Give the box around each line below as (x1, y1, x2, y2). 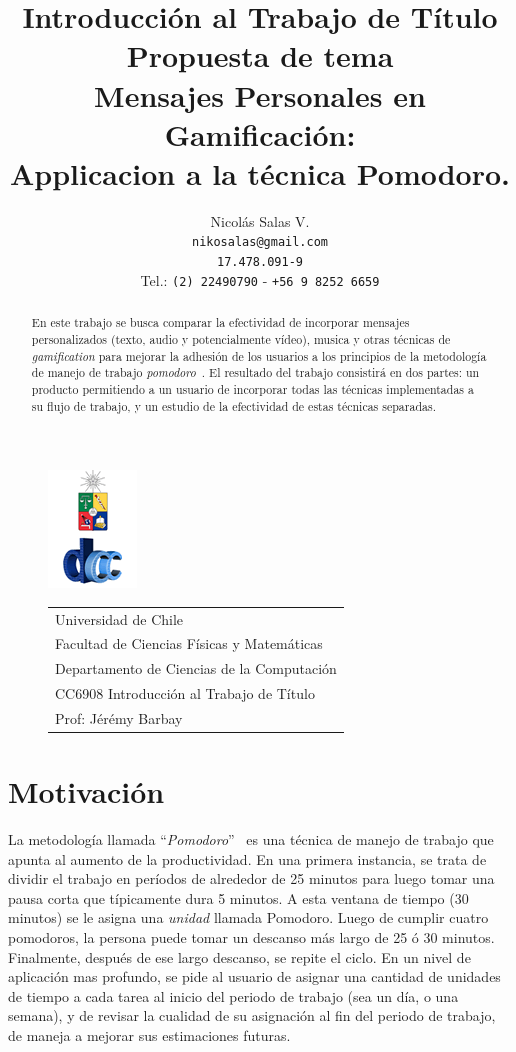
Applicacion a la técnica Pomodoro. (10, 152, 510, 193)
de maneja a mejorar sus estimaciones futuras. (8, 1025, 291, 1046)
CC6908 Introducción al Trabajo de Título (55, 683, 315, 704)
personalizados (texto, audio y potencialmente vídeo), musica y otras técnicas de (31, 330, 451, 347)
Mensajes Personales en (94, 74, 426, 115)
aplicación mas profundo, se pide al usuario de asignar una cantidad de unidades (8, 966, 501, 987)
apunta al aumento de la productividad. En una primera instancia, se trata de (8, 848, 487, 869)
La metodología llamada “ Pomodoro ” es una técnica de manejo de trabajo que (8, 829, 494, 850)
